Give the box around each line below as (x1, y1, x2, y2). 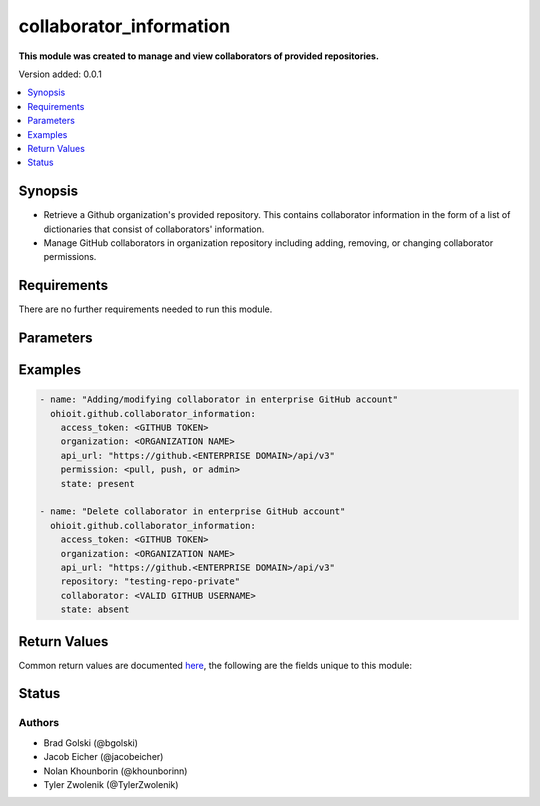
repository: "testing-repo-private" (60, 576, 240, 587)
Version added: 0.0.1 (18, 68, 102, 80)
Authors (18, 716, 60, 730)
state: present (60, 478, 135, 489)
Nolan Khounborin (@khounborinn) (43, 765, 188, 777)
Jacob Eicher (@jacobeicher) (43, 751, 164, 763)
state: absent (60, 604, 130, 615)
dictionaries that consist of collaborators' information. (43, 223, 265, 235)
